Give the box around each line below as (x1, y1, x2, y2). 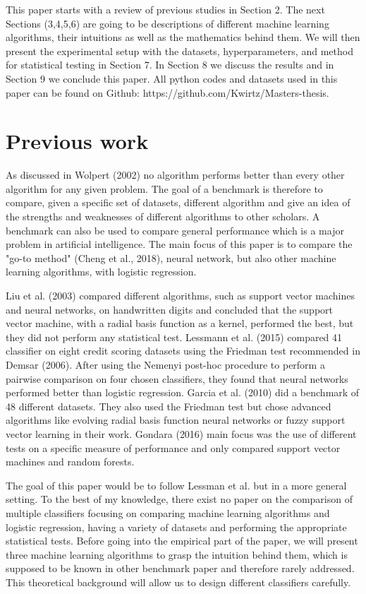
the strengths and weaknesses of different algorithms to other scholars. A (6, 209, 320, 224)
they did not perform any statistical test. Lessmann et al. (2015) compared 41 (6, 329, 343, 344)
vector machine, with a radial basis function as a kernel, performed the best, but (6, 316, 354, 331)
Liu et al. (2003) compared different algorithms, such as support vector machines (6, 288, 355, 303)
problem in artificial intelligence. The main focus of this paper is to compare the (6, 237, 353, 251)
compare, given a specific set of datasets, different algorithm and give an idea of (6, 195, 350, 210)
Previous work (6, 126, 149, 155)
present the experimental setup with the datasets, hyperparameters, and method (6, 43, 353, 58)
